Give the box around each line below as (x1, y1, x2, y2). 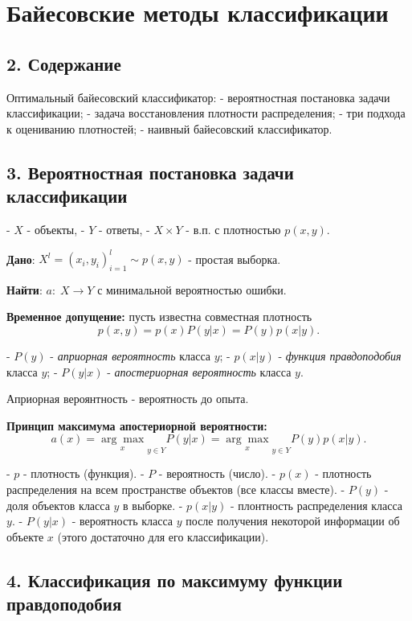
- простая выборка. (188, 250, 281, 267)
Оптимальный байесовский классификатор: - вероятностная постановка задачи (6, 88, 390, 105)
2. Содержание (6, 51, 121, 76)
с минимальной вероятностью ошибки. (97, 281, 287, 298)
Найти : (6, 281, 43, 298)
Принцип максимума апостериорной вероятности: (6, 417, 267, 434)
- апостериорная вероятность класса (107, 363, 292, 380)
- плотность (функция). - (23, 465, 145, 482)
